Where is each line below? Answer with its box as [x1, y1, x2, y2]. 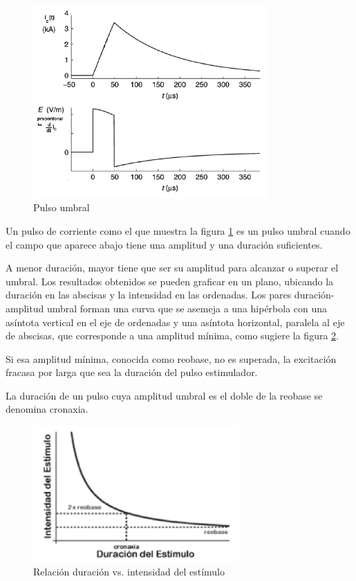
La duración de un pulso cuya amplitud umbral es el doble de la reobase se [6, 388, 323, 402]
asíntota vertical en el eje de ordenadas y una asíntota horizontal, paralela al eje [6, 314, 345, 329]
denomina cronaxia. [6, 402, 88, 416]
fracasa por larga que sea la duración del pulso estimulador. [6, 365, 258, 379]
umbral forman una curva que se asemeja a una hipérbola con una [46, 301, 328, 315]
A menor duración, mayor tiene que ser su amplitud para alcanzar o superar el [6, 260, 339, 275]
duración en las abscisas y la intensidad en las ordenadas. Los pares [6, 287, 292, 302]
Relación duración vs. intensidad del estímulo [33, 564, 225, 579]
